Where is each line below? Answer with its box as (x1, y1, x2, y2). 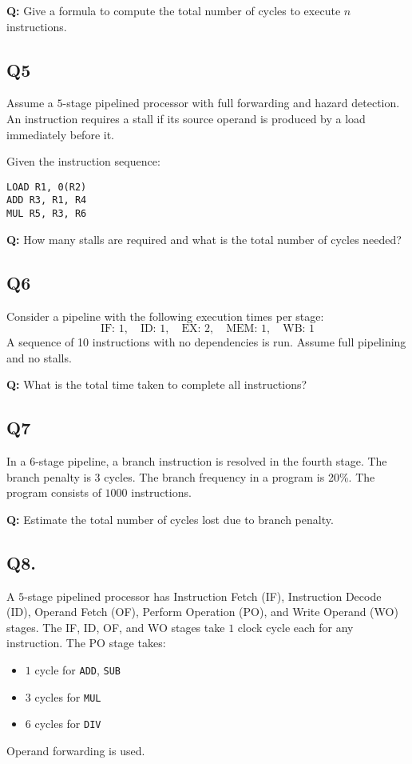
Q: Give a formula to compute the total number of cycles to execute (6, 2, 341, 18)
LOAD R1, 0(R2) (6, 181, 87, 193)
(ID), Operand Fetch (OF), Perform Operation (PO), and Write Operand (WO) (6, 603, 398, 620)
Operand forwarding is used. (6, 742, 145, 759)
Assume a (6, 94, 53, 111)
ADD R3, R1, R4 (6, 194, 87, 206)
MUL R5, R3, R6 (6, 208, 87, 220)
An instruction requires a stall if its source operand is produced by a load (6, 110, 366, 126)
